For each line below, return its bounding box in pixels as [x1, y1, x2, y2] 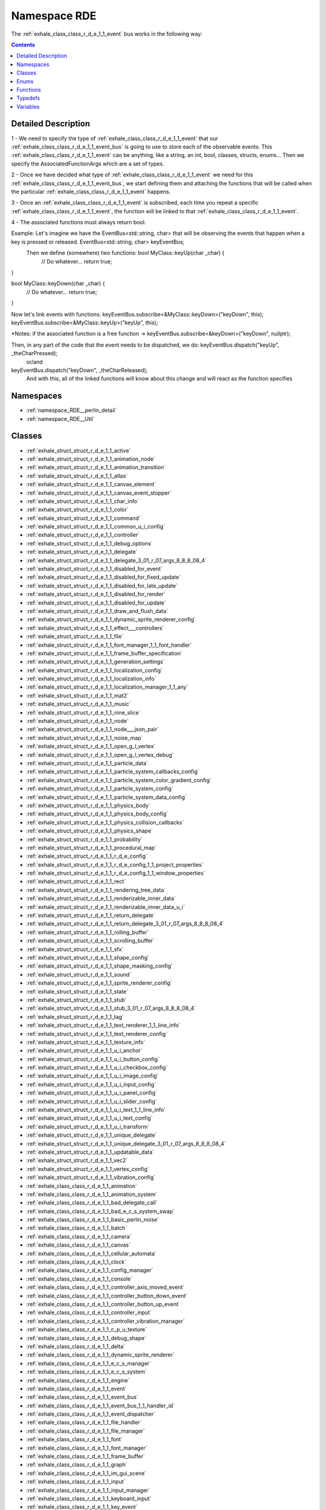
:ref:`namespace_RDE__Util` [26, 415, 95, 422]
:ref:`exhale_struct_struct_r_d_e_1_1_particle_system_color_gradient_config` [26, 776, 211, 783]
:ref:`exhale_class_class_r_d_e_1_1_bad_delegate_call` [26, 1199, 158, 1206]
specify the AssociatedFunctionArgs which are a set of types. [11, 160, 164, 167]
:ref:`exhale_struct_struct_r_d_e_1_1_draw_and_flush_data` [26, 607, 168, 614]
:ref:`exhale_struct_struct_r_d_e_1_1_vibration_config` [26, 1174, 156, 1181]
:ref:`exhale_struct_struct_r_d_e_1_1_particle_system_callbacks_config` [26, 768, 199, 776]
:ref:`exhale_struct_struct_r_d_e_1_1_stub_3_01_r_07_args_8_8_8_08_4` [26, 1004, 196, 1012]
